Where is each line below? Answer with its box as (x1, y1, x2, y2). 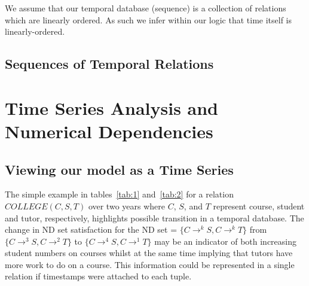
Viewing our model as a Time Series (5, 160, 234, 178)
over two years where (88, 199, 165, 212)
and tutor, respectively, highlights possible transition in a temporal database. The (5, 211, 304, 224)
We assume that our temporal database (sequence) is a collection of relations (5, 2, 286, 14)
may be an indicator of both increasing (154, 235, 297, 247)
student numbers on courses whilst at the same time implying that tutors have (5, 247, 293, 259)
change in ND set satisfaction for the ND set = (5, 223, 178, 236)
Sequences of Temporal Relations (5, 54, 214, 73)
